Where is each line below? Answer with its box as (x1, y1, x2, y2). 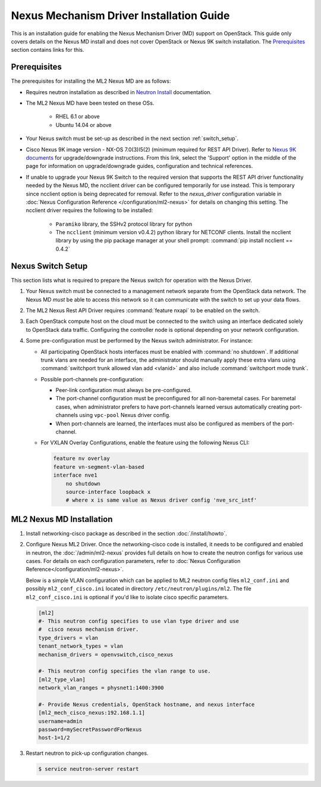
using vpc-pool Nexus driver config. (79, 412, 171, 419)
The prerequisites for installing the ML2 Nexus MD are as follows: (11, 77, 171, 85)
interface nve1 (53, 472, 97, 479)
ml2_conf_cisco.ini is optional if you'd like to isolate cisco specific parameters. (26, 593, 229, 601)
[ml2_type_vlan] (38, 676, 86, 683)
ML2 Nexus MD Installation (11, 514, 113, 524)
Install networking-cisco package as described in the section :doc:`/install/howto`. (26, 530, 227, 537)
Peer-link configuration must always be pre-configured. (55, 387, 192, 394)
